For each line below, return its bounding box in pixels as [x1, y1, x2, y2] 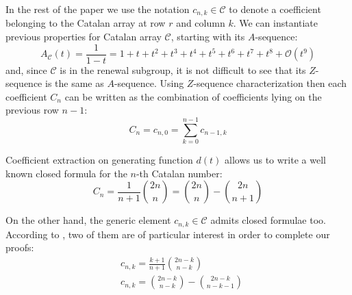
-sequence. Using [114, 76, 184, 90]
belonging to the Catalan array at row [5, 16, 166, 30]
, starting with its [171, 29, 245, 44]
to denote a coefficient [229, 2, 321, 16]
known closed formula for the [5, 166, 127, 180]
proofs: [5, 240, 34, 255]
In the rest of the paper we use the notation [5, 2, 190, 16]
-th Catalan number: [136, 166, 223, 180]
